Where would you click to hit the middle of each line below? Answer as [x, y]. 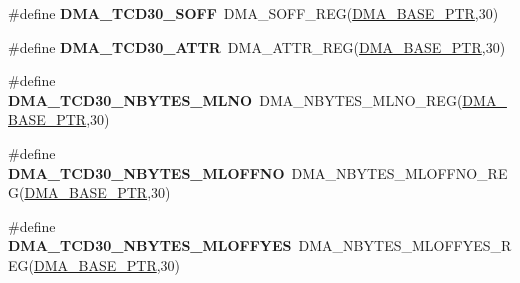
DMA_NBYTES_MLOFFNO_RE [399, 172]
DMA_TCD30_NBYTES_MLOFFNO [146, 172]
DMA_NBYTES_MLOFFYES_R [405, 245]
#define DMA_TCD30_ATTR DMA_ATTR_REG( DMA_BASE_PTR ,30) [257, 46]
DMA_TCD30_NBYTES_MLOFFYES [150, 245]
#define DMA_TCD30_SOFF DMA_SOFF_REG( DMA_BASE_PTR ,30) [253, 13]
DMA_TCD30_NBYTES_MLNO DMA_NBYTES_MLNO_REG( [235, 99]
